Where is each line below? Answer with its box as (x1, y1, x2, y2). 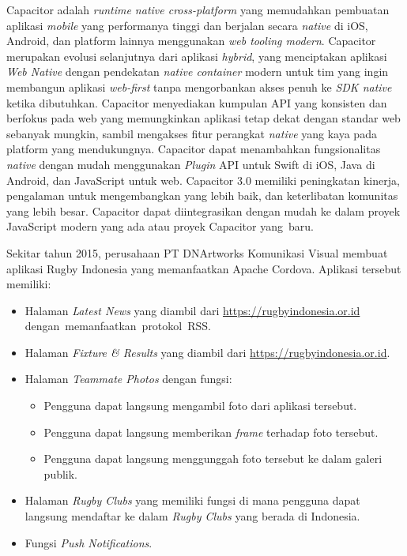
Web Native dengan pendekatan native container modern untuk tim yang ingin (6, 63, 389, 80)
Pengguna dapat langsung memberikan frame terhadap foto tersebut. (43, 423, 379, 440)
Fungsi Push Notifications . (24, 534, 153, 550)
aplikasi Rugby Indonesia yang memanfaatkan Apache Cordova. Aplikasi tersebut (6, 260, 401, 276)
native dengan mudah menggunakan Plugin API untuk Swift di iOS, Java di (6, 156, 375, 172)
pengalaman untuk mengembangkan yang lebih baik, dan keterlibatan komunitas (6, 187, 398, 204)
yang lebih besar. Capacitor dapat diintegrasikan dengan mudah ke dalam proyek (6, 202, 401, 219)
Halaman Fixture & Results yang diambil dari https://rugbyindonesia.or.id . (24, 344, 390, 360)
